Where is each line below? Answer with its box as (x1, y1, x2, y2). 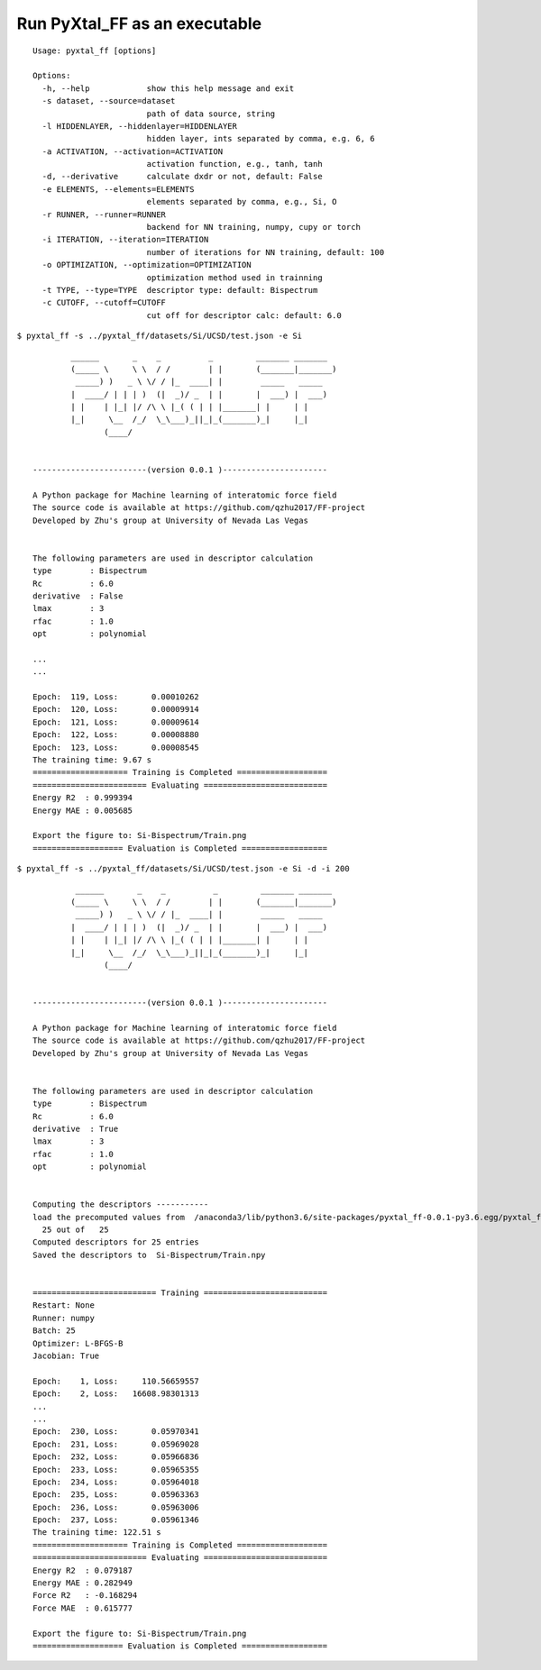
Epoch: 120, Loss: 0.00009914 (32, 704, 200, 715)
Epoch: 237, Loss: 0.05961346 (32, 1515, 200, 1525)
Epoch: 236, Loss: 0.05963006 (32, 1501, 200, 1512)
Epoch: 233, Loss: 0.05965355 (32, 1465, 200, 1474)
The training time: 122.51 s (32, 1528, 161, 1538)
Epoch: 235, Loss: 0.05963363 (32, 1490, 200, 1500)
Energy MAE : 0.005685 (32, 805, 133, 816)
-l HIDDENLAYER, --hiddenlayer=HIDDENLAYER (41, 121, 238, 131)
